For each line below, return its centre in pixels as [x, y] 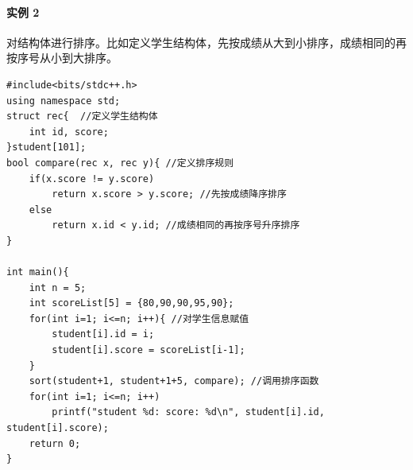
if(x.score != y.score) [92, 179]
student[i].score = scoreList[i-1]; [149, 350]
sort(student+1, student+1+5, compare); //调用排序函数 [174, 381]
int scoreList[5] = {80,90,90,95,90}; [131, 303]
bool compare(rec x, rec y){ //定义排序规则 [120, 163]
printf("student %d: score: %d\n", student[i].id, [188, 412]
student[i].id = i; [103, 334]
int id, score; [69, 132]
